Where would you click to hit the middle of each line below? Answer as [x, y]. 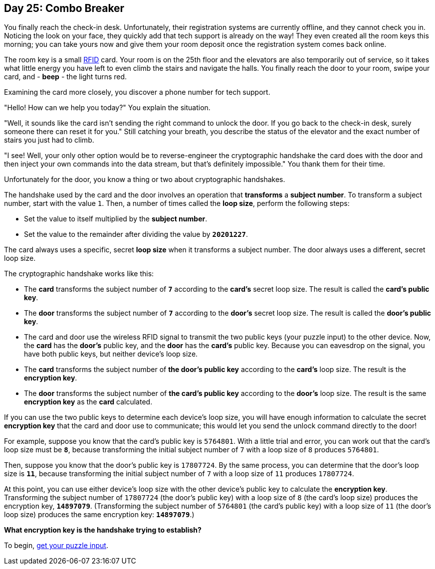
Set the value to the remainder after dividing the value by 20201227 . [136, 234]
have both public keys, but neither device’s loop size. [111, 354]
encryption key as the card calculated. [88, 402]
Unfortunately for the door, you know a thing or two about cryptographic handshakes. [145, 180]
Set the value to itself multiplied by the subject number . [116, 219]
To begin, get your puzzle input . [56, 546]
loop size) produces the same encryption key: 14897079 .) [99, 515]
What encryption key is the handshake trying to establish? [103, 530]
